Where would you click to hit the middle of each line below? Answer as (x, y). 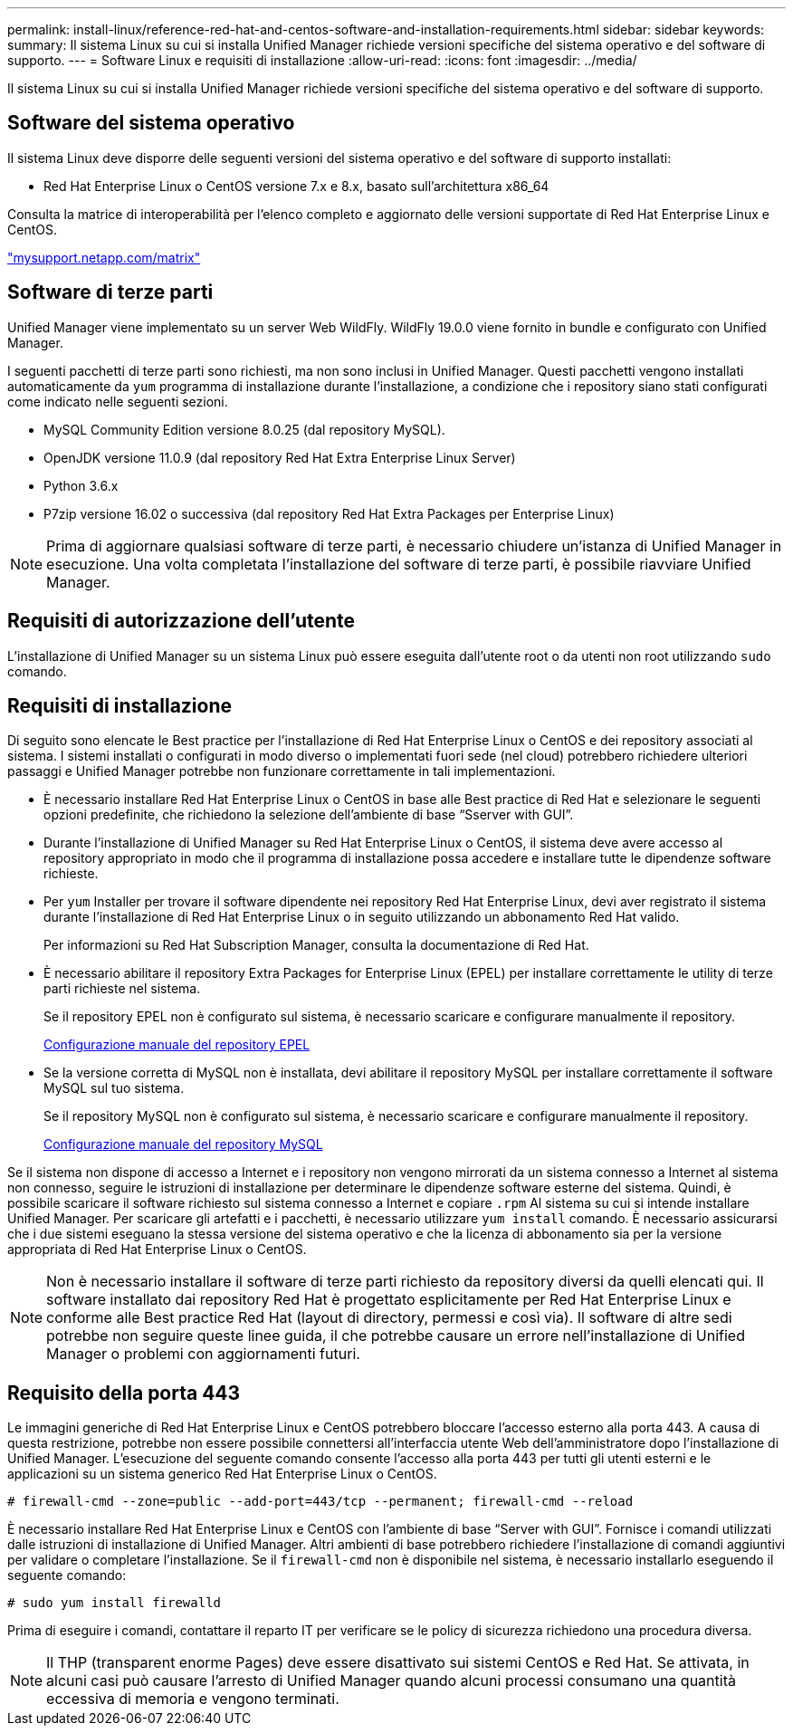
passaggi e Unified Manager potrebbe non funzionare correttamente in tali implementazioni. (282, 771)
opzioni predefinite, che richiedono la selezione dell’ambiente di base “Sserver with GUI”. (309, 815)
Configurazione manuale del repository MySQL (183, 1144)
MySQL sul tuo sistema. (114, 1088)
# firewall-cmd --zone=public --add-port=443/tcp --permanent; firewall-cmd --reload (320, 1502)
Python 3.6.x (81, 485)
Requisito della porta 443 (124, 1393)
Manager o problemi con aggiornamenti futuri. (203, 1354)
